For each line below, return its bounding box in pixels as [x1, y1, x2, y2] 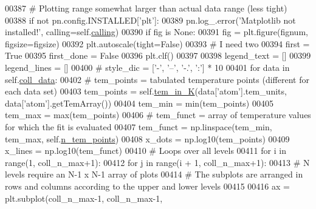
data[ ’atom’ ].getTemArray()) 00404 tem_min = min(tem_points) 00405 [5, 96, 273, 109]
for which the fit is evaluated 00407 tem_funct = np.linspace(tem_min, [5, 120, 272, 133]
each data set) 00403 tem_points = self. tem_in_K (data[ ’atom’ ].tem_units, [5, 85, 287, 98]
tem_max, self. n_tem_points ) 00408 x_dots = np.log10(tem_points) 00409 [5, 132, 290, 145]
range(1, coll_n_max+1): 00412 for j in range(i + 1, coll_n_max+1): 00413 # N [5, 156, 310, 168]
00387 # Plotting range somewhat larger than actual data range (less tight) [5, 2, 287, 14]
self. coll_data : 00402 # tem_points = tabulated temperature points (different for [5, 73, 309, 85]
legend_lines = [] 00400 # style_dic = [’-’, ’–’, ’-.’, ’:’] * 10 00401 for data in [5, 61, 290, 73]
